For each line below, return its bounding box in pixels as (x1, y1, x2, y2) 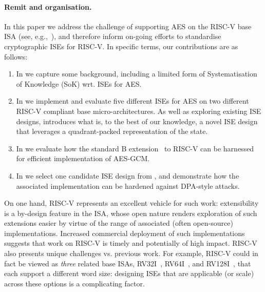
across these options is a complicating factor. (4, 278, 145, 288)
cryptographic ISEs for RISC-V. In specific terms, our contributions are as (4, 41, 238, 51)
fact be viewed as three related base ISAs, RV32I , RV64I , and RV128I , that (4, 258, 251, 268)
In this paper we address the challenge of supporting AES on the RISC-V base (4, 21, 252, 31)
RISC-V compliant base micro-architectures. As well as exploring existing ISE (16, 105, 261, 116)
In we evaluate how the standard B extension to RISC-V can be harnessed (16, 143, 254, 153)
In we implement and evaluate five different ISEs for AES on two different (16, 95, 249, 106)
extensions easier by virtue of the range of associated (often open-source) (4, 218, 233, 228)
